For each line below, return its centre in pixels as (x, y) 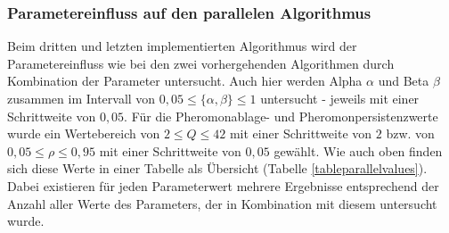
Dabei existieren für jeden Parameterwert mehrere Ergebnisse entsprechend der (223, 185)
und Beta (404, 81)
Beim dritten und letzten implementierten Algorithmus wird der (182, 46)
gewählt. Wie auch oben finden (358, 150)
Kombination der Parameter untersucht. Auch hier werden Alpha (185, 81)
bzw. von (410, 133)
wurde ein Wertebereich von (84, 133)
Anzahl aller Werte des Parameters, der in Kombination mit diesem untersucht (222, 203)
